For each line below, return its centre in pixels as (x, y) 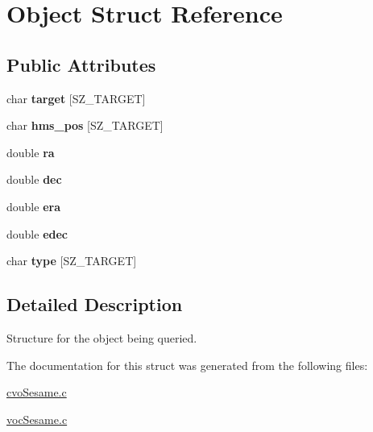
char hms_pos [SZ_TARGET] (85, 125)
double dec (34, 179)
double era (33, 206)
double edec (37, 233)
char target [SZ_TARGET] (76, 98)
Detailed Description (95, 304)
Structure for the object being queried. (102, 337)
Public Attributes (81, 64)
